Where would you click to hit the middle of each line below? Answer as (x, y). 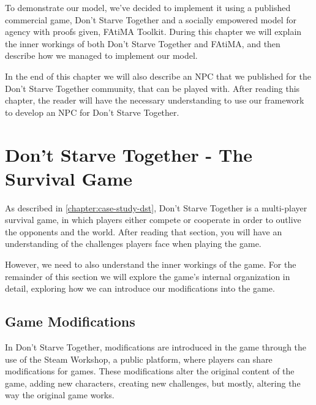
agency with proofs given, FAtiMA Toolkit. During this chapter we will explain (153, 32)
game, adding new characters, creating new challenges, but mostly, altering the (153, 383)
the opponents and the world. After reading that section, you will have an (144, 231)
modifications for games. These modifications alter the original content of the (150, 371)
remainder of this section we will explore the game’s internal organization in (148, 276)
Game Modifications (70, 321)
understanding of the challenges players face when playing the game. (133, 244)
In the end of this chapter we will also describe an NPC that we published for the (158, 76)
